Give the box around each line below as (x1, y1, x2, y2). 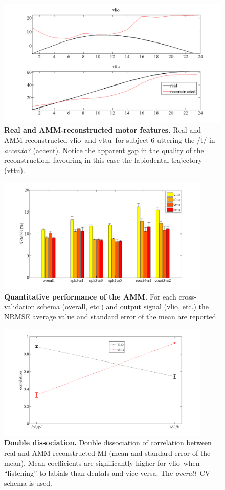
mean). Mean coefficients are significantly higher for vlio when (4, 457, 200, 468)
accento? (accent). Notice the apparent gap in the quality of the (4, 144, 204, 155)
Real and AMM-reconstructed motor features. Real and (4, 124, 201, 135)
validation (4, 301, 35, 312)
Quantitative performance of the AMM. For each (4, 291, 176, 302)
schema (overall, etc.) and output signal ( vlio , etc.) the (37, 301, 209, 312)
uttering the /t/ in (157, 135, 215, 145)
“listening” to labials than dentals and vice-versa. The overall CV (4, 467, 211, 478)
